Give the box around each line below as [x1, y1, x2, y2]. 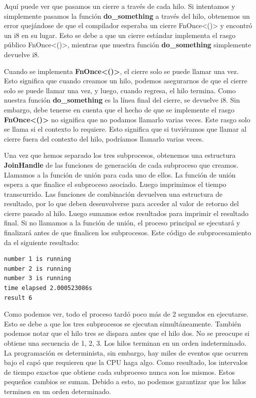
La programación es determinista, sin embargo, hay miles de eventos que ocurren [4, 347, 248, 358]
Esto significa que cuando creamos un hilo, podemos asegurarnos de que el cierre [4, 75, 248, 86]
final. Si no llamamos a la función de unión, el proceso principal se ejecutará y [4, 217, 240, 228]
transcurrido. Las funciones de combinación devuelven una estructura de [4, 188, 222, 199]
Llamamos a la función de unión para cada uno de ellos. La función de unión [4, 169, 236, 180]
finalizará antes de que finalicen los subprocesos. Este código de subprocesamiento [4, 227, 252, 238]
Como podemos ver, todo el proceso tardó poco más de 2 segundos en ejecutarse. [4, 309, 249, 319]
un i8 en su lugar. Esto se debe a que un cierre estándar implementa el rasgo [4, 30, 236, 40]
